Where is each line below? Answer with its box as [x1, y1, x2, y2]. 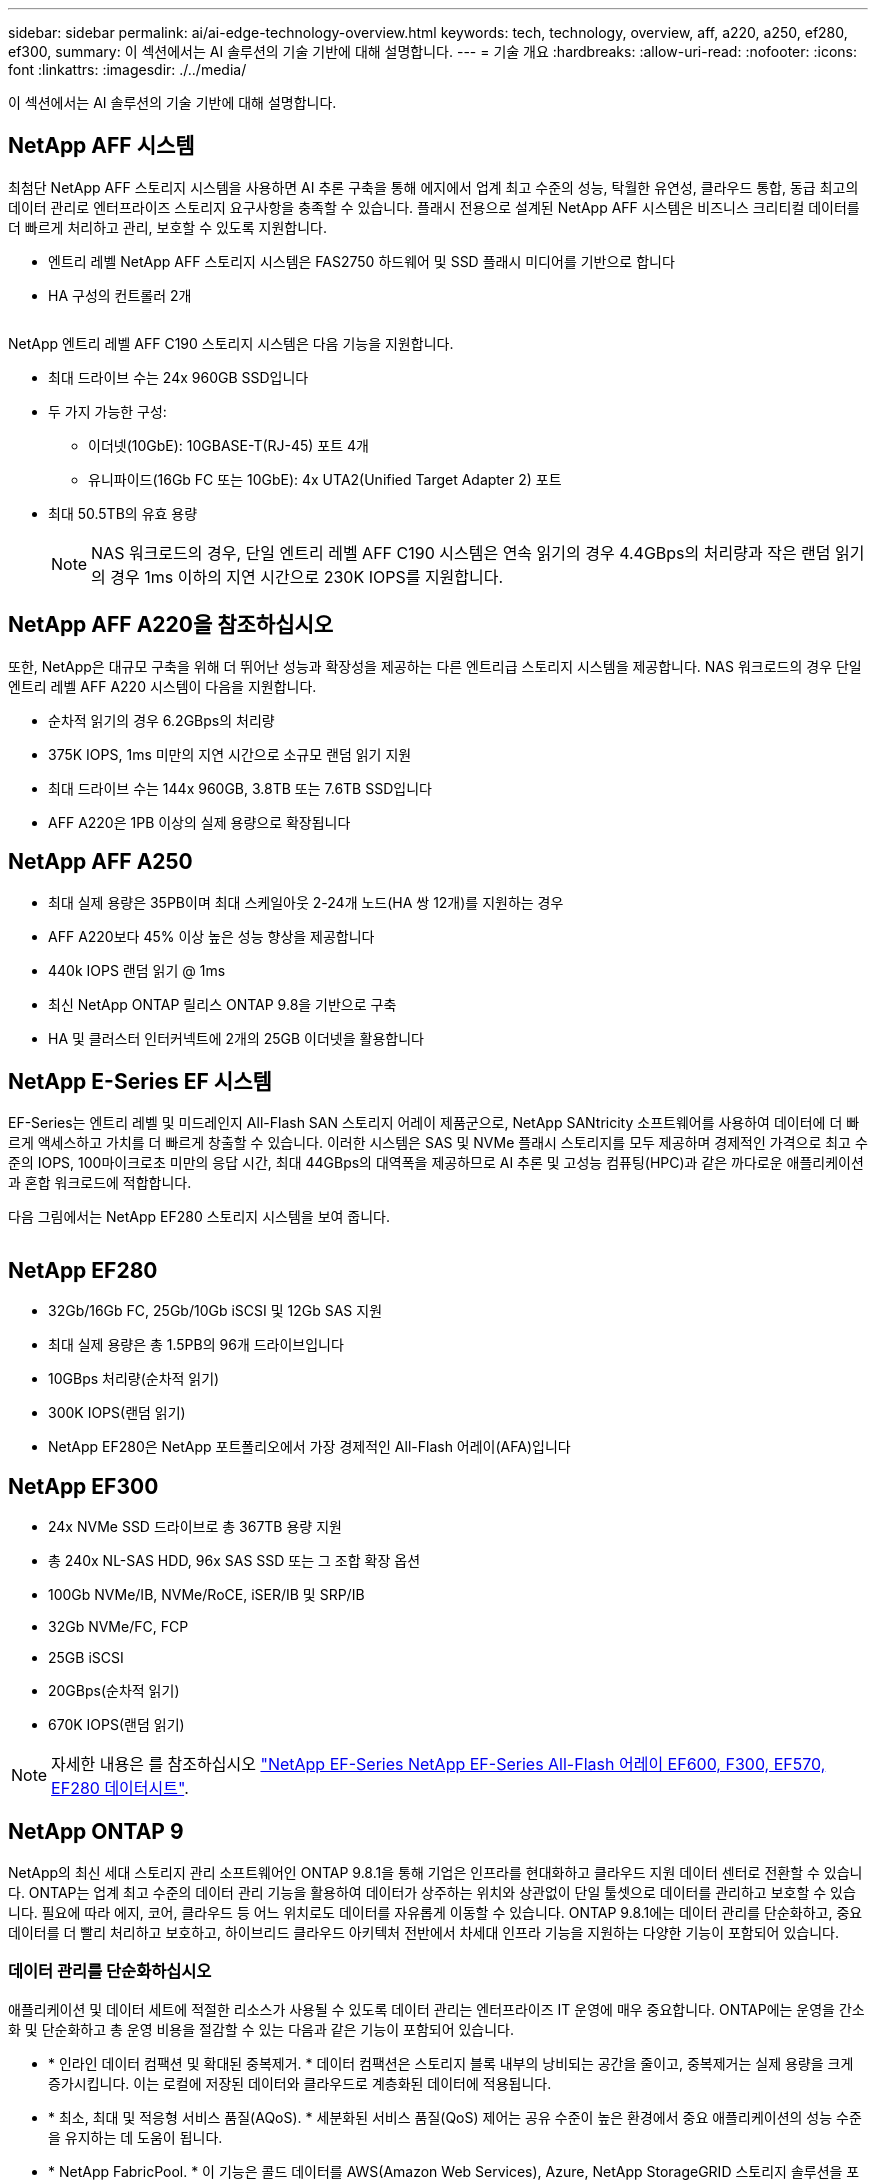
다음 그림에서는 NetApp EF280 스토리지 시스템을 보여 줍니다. [8, 1208, 390, 1226]
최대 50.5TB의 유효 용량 [48, 504, 198, 522]
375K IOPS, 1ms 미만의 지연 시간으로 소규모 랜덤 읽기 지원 [48, 745, 412, 763]
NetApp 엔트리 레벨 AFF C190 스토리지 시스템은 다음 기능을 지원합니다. [8, 334, 454, 352]
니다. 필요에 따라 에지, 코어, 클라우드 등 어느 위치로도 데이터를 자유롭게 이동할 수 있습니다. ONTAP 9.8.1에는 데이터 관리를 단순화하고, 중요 [8, 1903, 863, 1921]
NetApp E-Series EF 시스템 [8, 1068, 272, 1094]
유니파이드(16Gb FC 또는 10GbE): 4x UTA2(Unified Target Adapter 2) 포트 [88, 470, 562, 488]
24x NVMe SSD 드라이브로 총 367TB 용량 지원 [48, 1518, 342, 1536]
